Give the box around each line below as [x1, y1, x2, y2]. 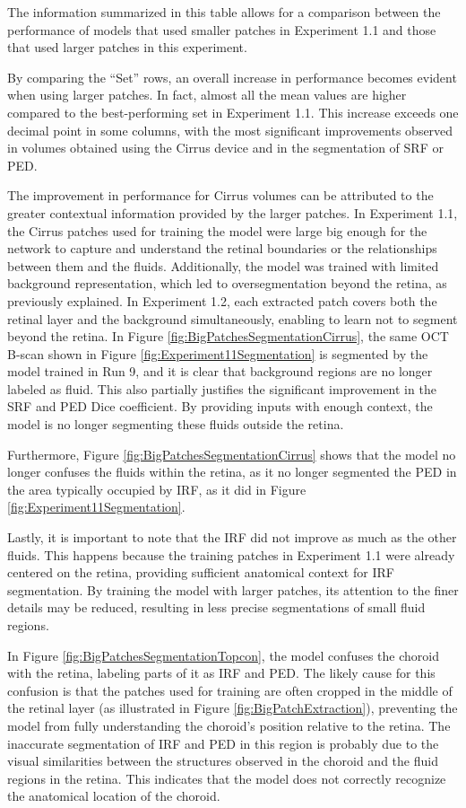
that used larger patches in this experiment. [7, 38, 247, 57]
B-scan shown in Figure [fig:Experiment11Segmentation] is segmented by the [7, 344, 428, 363]
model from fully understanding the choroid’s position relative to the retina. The [7, 716, 451, 734]
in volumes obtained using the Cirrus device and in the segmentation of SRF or [7, 138, 444, 157]
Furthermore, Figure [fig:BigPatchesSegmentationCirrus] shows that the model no [7, 444, 456, 463]
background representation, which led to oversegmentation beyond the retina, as [7, 274, 447, 293]
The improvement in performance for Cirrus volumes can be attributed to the [7, 186, 434, 205]
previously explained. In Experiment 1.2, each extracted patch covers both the [7, 291, 437, 310]
